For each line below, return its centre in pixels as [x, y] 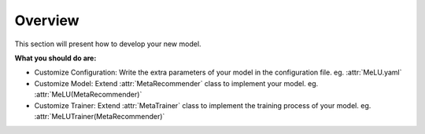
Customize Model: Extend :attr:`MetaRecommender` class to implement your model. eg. [176, 83]
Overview [47, 20]
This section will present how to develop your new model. [108, 44]
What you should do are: [55, 58]
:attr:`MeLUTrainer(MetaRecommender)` [100, 116]
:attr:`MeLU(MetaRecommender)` [88, 95]
